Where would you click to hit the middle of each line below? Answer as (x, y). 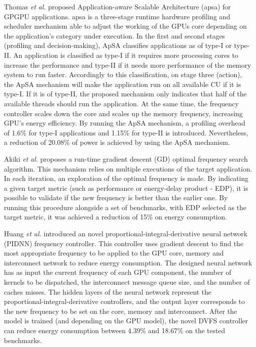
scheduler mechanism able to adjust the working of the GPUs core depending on (126, 26)
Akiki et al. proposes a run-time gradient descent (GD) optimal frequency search (126, 158)
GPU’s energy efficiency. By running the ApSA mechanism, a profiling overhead (125, 123)
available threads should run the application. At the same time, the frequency (121, 103)
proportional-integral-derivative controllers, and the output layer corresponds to (125, 301)
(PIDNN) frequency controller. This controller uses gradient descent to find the (124, 243)
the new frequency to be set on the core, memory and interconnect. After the (121, 311)
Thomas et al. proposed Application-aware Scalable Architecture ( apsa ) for (117, 6)
